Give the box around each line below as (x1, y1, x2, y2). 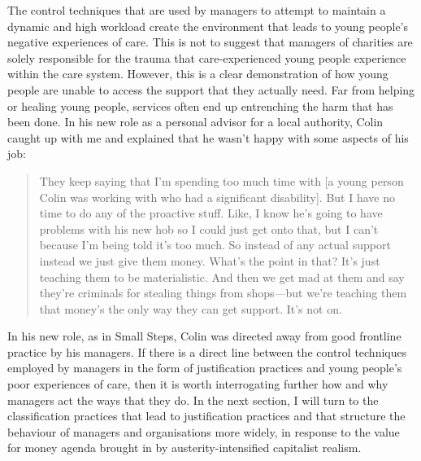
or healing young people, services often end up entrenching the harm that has (7, 97, 393, 114)
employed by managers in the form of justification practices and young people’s (7, 359, 402, 376)
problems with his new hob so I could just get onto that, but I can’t (39, 220, 379, 237)
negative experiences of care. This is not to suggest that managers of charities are (7, 33, 413, 50)
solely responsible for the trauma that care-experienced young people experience (7, 49, 406, 66)
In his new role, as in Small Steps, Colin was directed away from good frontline (7, 327, 401, 345)
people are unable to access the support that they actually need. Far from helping (7, 81, 415, 98)
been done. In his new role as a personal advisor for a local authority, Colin (7, 113, 384, 130)
